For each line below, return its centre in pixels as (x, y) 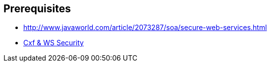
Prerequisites (37, 9)
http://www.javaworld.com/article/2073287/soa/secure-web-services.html (145, 28)
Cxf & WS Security (54, 43)
